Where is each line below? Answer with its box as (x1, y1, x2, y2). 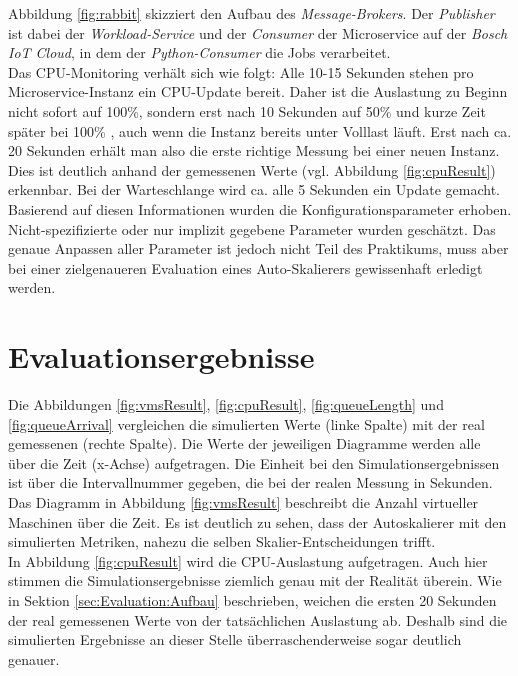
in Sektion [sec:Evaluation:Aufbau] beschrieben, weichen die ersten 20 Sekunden (8, 589, 497, 610)
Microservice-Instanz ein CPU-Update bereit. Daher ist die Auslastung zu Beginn (8, 81, 508, 102)
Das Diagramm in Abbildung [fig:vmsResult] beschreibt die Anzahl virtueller (8, 492, 479, 512)
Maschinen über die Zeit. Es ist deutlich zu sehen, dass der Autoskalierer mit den (8, 511, 507, 532)
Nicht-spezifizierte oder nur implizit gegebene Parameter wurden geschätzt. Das (8, 218, 496, 239)
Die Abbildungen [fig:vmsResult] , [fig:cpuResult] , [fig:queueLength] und (8, 394, 444, 415)
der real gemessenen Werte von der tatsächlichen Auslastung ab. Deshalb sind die (8, 609, 508, 630)
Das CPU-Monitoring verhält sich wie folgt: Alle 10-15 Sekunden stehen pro (8, 61, 474, 82)
